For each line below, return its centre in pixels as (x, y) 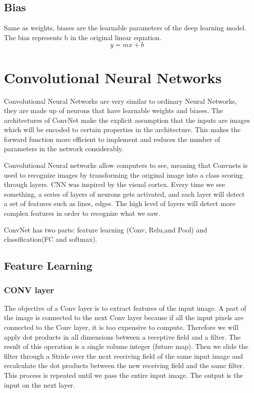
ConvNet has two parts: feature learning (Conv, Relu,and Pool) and (106, 229)
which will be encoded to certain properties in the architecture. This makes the (122, 129)
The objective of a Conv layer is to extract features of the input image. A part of (125, 308)
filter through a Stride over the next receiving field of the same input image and (124, 356)
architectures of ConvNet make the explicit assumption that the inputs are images (127, 120)
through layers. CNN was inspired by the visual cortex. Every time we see (115, 184)
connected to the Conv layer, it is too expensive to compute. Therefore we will (121, 327)
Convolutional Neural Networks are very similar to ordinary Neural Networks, (120, 101)
